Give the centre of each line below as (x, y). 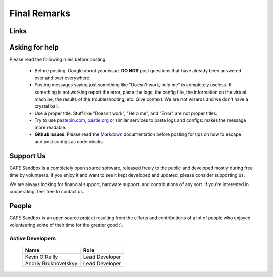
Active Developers (32, 238)
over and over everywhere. (63, 78)
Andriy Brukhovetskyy (51, 263)
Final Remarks (40, 13)
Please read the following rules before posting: (58, 59)
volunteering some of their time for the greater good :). (66, 225)
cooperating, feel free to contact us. (47, 192)
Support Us (28, 156)
